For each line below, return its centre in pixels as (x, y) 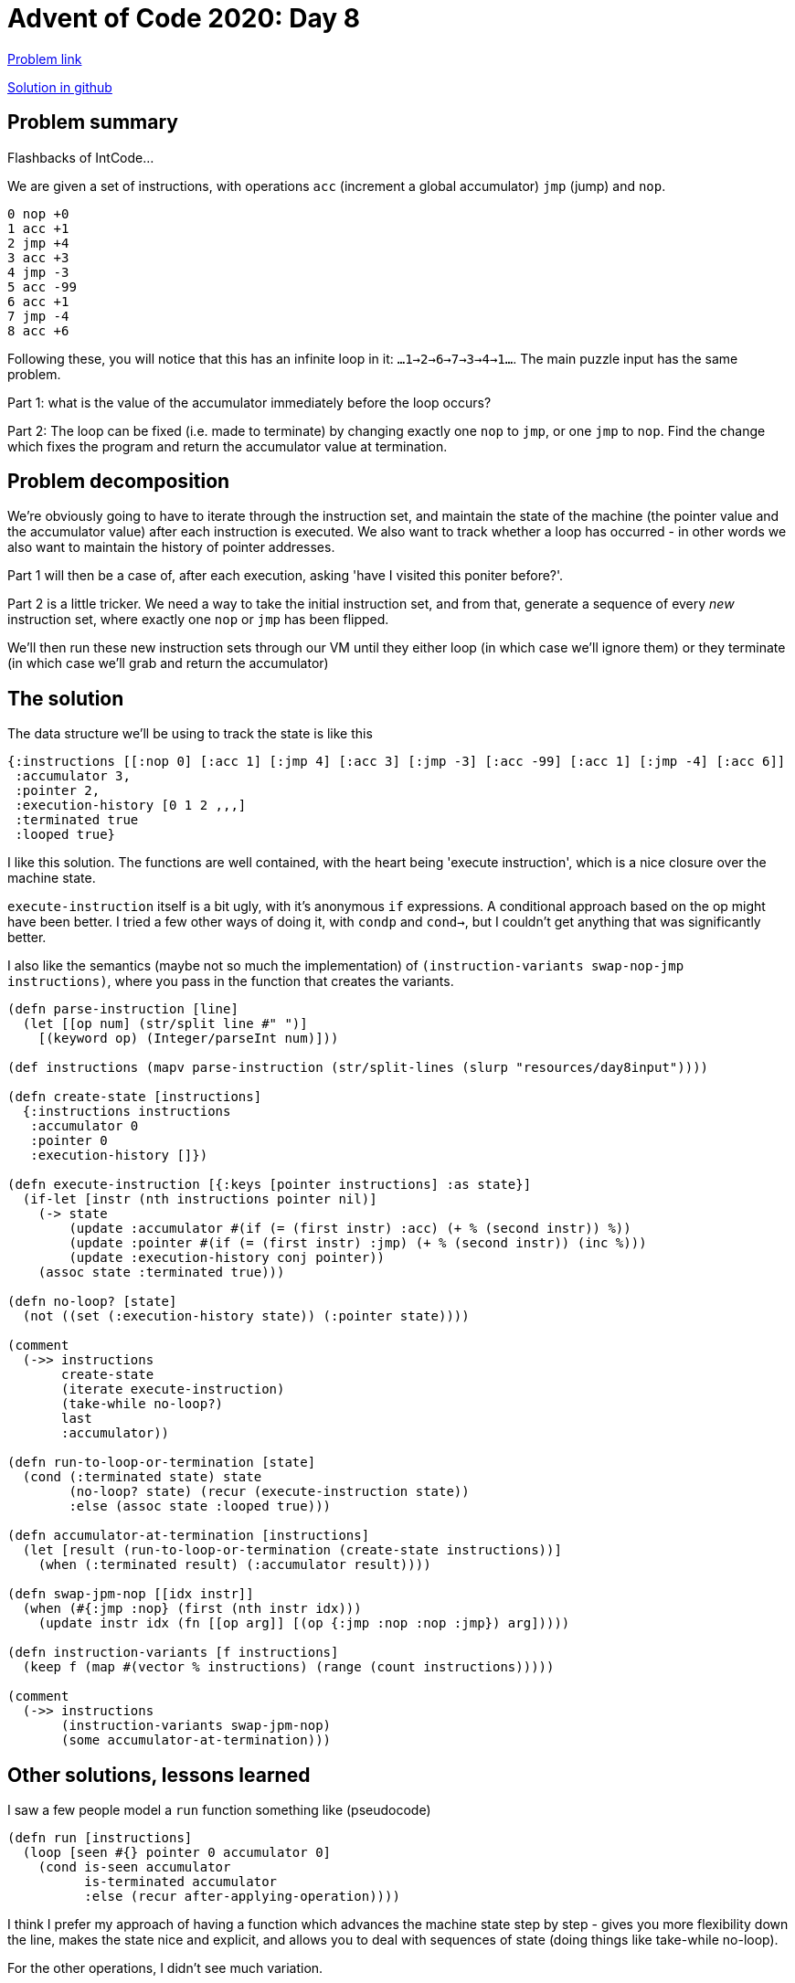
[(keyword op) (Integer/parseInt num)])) (188, 1039)
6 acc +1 (38, 301)
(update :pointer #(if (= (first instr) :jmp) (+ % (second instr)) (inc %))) (358, 1243)
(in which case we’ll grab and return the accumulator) (168, 663)
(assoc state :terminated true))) (161, 1273)
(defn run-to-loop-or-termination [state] (162, 1463)
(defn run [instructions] (100, 1838)
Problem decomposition (119, 482)
